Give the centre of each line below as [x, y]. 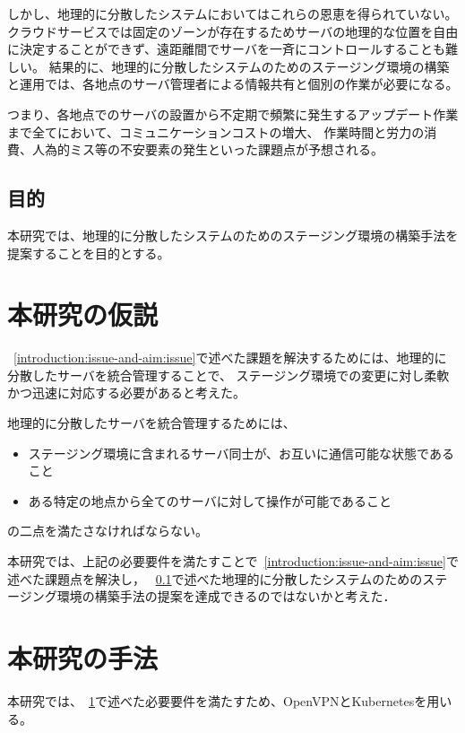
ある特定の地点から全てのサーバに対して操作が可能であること [210, 500]
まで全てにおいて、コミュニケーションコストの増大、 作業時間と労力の [216, 131]
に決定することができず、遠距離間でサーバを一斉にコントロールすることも [226, 49]
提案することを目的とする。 [89, 253]
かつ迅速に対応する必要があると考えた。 [126, 393]
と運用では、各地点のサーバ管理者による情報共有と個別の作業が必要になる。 [233, 84]
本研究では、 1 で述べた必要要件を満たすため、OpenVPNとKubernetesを [217, 700]
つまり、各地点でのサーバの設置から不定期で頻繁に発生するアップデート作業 [233, 113]
